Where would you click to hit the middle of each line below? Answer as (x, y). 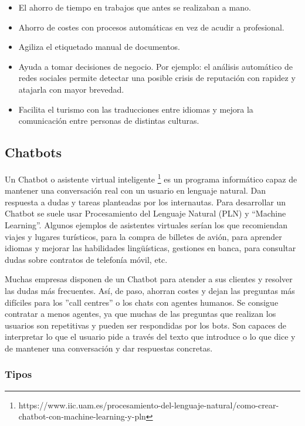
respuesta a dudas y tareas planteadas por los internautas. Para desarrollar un (145, 202)
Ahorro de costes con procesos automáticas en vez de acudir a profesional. (151, 27)
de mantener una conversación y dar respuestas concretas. (109, 348)
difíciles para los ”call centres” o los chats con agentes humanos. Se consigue (142, 302)
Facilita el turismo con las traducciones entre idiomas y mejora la (136, 109)
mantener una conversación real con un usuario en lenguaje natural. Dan (135, 190)
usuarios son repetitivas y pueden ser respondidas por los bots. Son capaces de (146, 325)
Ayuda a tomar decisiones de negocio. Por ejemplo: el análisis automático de (156, 66)
